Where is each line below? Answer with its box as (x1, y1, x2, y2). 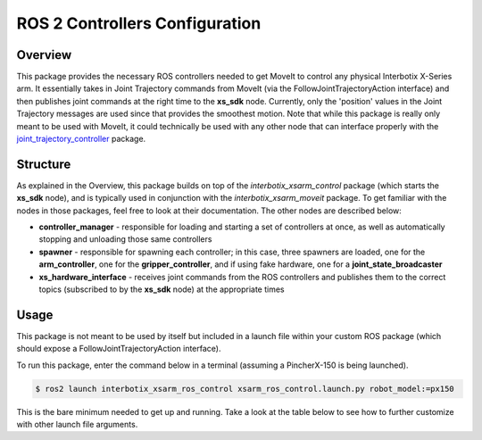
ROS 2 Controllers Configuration (16, 13, 262, 33)
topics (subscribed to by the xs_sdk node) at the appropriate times (38, 284, 285, 295)
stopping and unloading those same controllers (38, 234, 212, 245)
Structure (16, 156, 71, 171)
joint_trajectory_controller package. (16, 134, 146, 145)
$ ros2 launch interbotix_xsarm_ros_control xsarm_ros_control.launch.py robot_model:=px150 (35, 384, 454, 394)
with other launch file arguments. (16, 419, 138, 430)
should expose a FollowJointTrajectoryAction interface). (16, 344, 221, 354)
